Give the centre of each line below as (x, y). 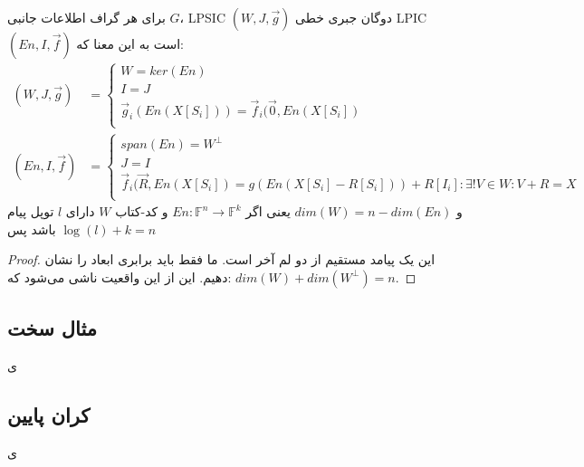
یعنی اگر (268, 211)
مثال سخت (53, 328)
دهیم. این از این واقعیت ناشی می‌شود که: (120, 276)
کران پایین (49, 415)
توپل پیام (31, 211)
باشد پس (32, 229)
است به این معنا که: (130, 43)
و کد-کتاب (142, 211)
